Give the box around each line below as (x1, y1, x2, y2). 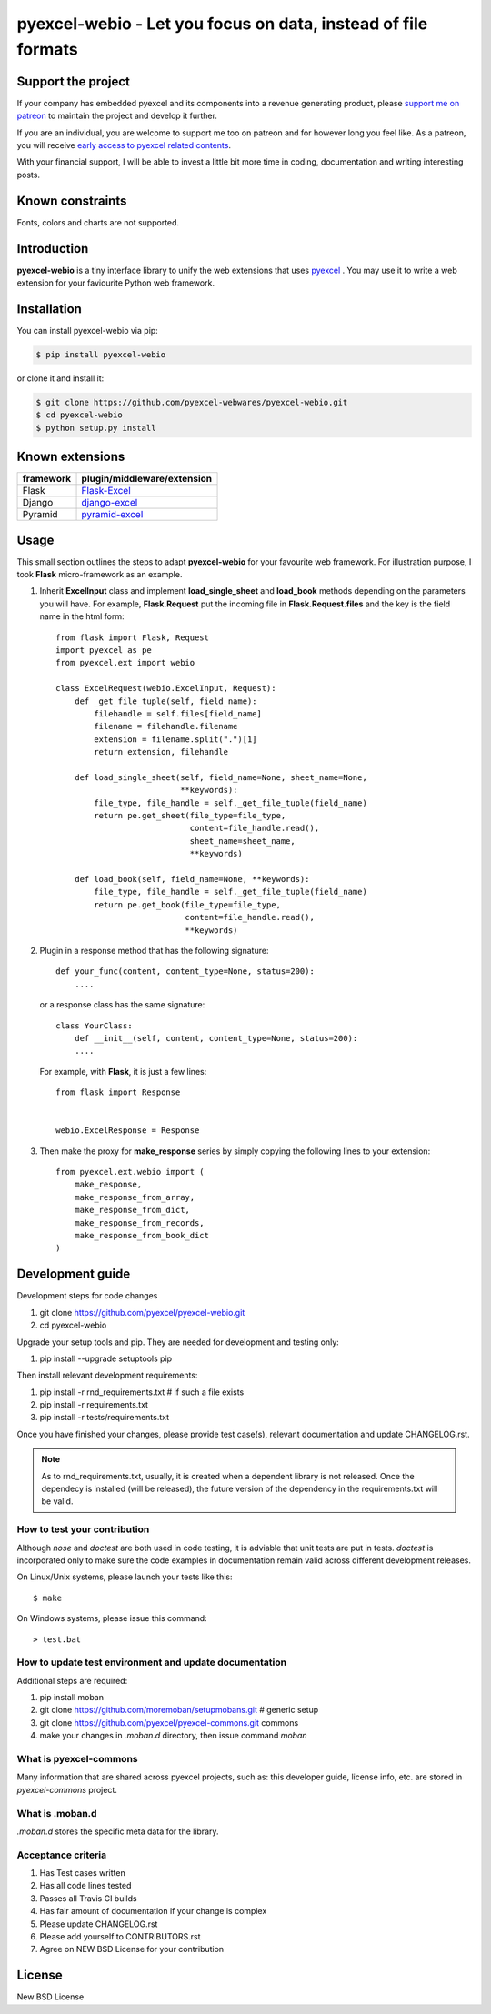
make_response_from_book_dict (74, 1230, 209, 1241)
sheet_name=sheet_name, (189, 836, 296, 846)
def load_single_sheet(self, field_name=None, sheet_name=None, (74, 772, 367, 782)
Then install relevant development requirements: (16, 1369, 198, 1381)
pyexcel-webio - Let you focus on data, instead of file (16, 14, 428, 34)
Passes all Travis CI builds (39, 1892, 137, 1904)
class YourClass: (55, 1020, 133, 1031)
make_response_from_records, (74, 1217, 205, 1227)
